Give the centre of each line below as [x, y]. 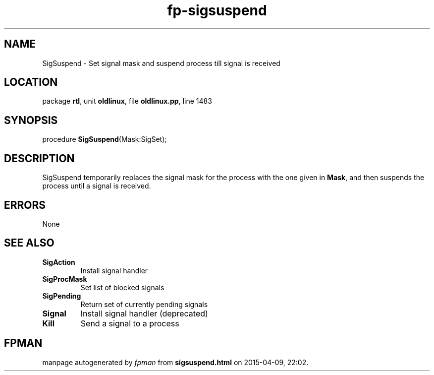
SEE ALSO [29, 243]
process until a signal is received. [97, 186]
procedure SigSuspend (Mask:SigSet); [105, 139]
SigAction [59, 262]
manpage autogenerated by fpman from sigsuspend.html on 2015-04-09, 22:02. [175, 362]
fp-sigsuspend [217, 10]
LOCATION [31, 82]
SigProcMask [65, 279]
